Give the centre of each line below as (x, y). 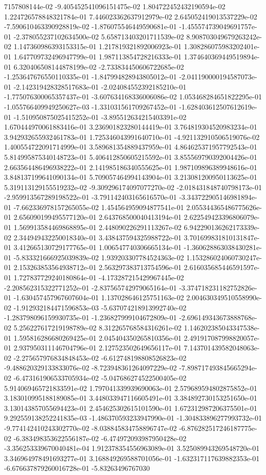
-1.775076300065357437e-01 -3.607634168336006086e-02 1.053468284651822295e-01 (133, 97)
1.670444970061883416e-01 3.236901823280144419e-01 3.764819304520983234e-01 (131, 127)
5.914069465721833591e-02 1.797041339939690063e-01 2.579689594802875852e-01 (131, 388)
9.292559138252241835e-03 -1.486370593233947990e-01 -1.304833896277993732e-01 (133, 418)
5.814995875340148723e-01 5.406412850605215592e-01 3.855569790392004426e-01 (131, 157)
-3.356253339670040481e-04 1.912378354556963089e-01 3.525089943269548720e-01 (132, 448)
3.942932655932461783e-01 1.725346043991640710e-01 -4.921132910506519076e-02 (132, 137)
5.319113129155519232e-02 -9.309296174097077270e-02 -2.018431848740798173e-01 (133, 187)
